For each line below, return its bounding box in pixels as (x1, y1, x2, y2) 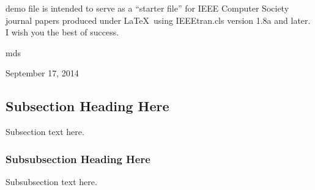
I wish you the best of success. (6, 26, 119, 38)
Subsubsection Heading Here (6, 151, 150, 166)
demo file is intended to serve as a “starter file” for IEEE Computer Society (6, 2, 289, 14)
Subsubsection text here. (6, 175, 97, 188)
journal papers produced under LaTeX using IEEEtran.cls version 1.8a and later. (6, 13, 311, 26)
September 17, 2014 (6, 67, 79, 79)
